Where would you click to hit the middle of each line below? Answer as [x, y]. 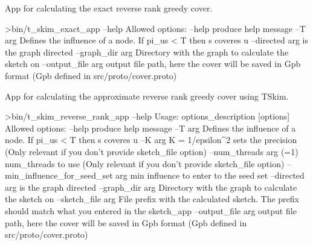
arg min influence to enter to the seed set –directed [210, 175]
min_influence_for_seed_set [59, 175]
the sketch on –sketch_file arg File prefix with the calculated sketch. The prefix [152, 199]
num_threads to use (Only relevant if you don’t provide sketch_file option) [145, 163]
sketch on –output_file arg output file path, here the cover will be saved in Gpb [153, 64]
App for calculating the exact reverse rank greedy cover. [109, 8]
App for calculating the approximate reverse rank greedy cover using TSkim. [147, 96]
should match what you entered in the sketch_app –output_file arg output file [151, 210]
